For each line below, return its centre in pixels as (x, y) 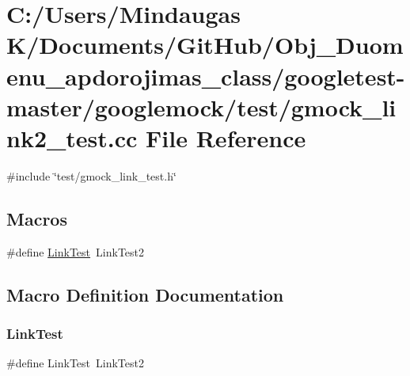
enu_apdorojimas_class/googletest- (206, 76)
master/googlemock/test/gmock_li (201, 106)
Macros (37, 218)
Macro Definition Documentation (145, 294)
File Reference (226, 137)
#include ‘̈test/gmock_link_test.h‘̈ (91, 175)
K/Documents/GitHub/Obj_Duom (205, 45)
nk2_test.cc (72, 137)
